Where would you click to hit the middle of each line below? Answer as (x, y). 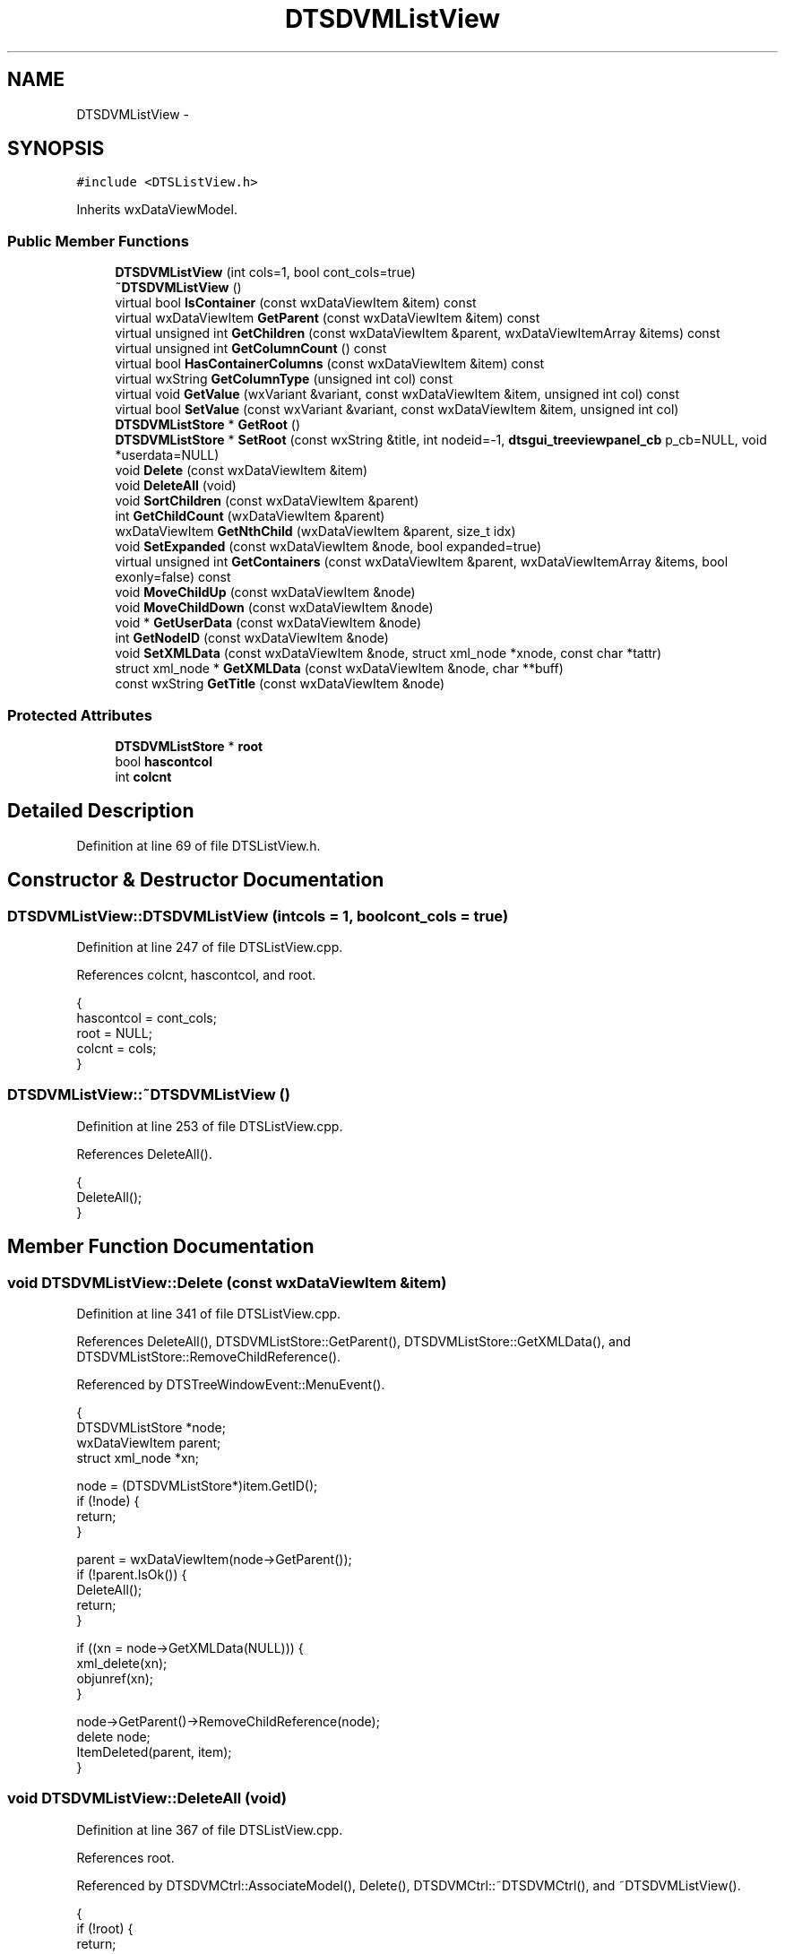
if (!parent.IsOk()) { (132, 1574)
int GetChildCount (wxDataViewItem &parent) (250, 516)
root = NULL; (114, 1033)
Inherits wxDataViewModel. (157, 210)
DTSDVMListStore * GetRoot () (208, 425)
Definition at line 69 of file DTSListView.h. (198, 845)
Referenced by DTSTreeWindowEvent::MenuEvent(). (231, 1384)
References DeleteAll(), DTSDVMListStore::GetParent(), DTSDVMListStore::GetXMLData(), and (354, 1341)
